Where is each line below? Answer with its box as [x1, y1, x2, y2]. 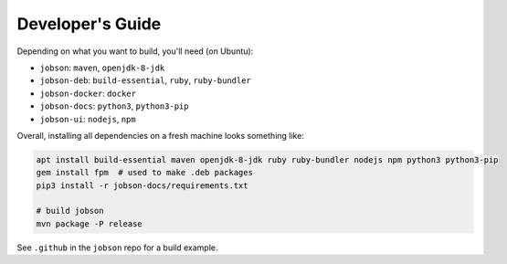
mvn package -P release [36, 218, 143, 228]
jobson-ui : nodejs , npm [39, 113, 136, 124]
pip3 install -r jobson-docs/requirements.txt [36, 180, 248, 191]
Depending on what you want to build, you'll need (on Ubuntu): [16, 46, 254, 57]
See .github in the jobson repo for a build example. [16, 242, 218, 253]
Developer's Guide [16, 14, 162, 34]
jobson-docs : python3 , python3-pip [39, 100, 189, 111]
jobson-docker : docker [39, 88, 137, 99]
